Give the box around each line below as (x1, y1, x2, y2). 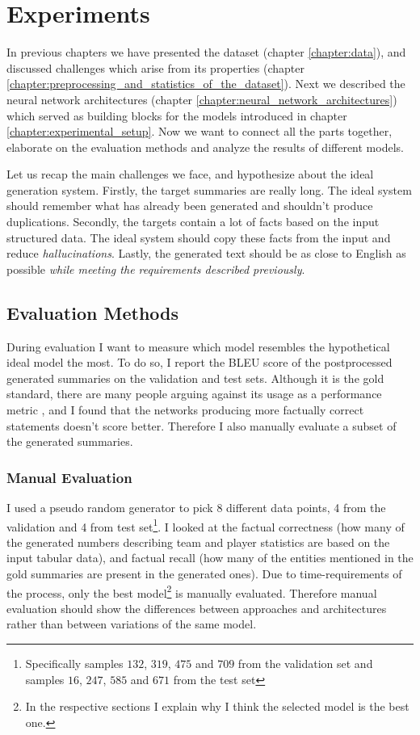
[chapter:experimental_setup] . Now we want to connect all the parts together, (6, 123, 393, 140)
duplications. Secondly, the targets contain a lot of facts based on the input (6, 213, 380, 230)
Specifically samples (25, 655, 124, 672)
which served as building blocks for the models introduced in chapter (6, 107, 347, 124)
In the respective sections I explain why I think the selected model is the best (25, 698, 409, 715)
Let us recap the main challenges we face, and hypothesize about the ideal (6, 166, 374, 183)
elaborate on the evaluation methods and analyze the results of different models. (6, 138, 404, 155)
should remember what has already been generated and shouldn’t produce (6, 197, 373, 214)
